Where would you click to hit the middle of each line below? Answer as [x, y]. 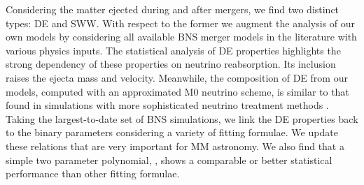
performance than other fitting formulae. [93, 173]
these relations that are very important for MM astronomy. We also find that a [175, 146]
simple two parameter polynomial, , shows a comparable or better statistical [169, 160]
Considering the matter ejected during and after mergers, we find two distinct [173, 9]
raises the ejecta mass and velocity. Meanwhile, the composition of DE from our [177, 77]
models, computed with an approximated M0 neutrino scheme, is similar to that [177, 91]
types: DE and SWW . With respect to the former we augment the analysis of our [181, 23]
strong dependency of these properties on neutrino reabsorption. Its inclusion [171, 64]
